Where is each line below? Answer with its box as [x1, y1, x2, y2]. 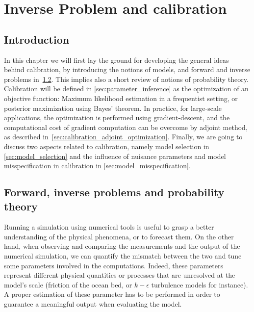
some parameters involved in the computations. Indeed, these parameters [4, 260, 223, 270]
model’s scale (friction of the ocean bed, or [4, 279, 132, 289]
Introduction [4, 31, 70, 47]
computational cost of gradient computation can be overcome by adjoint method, [4, 122, 248, 132]
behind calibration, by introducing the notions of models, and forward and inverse [4, 64, 251, 75]
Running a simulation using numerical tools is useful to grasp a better [4, 222, 214, 232]
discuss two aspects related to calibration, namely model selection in [4, 141, 209, 151]
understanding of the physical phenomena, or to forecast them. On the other [4, 231, 234, 241]
